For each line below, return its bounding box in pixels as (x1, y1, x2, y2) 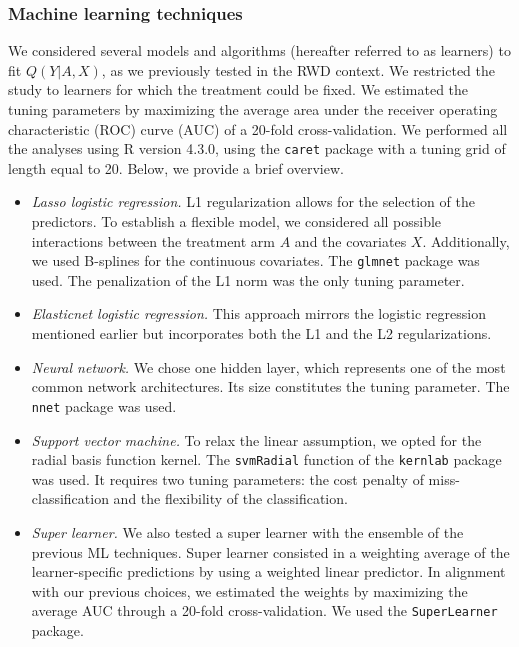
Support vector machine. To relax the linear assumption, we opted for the (31, 429, 482, 450)
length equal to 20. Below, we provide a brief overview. (8, 157, 344, 178)
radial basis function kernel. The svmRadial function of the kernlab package (31, 449, 502, 470)
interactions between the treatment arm (31, 230, 276, 251)
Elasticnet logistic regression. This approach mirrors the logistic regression (31, 303, 486, 324)
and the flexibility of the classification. (113, 488, 348, 509)
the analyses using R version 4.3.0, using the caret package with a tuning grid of (8, 138, 506, 159)
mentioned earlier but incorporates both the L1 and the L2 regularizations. (31, 323, 492, 344)
